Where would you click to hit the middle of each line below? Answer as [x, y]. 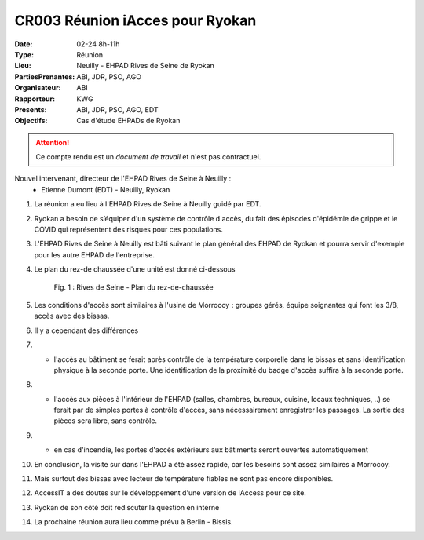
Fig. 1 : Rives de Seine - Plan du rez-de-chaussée [133, 287]
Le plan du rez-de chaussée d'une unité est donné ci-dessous [135, 269]
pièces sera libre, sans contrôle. [105, 421]
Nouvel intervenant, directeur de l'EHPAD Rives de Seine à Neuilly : [123, 179]
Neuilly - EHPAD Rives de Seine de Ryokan [146, 66]
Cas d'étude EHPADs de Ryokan [128, 121]
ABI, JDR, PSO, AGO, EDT [117, 109]
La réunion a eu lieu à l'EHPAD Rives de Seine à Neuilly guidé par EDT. [148, 204]
